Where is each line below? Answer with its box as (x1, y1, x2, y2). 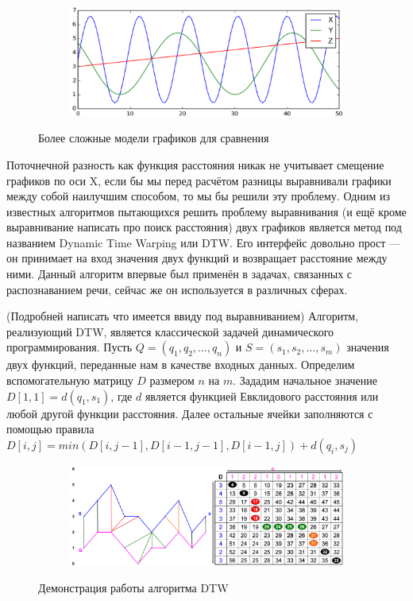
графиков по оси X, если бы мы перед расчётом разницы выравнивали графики (6, 172, 392, 188)
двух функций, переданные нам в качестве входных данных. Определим (6, 356, 355, 373)
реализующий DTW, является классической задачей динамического (6, 323, 334, 339)
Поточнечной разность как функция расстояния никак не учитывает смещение (6, 156, 384, 173)
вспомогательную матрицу (6, 372, 133, 389)
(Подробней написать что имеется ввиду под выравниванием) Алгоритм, (6, 308, 359, 324)
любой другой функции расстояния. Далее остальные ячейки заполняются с (6, 405, 373, 421)
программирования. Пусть (6, 339, 133, 355)
